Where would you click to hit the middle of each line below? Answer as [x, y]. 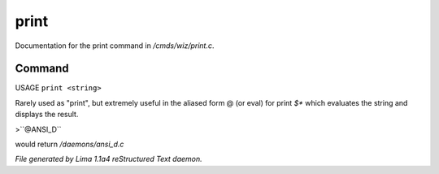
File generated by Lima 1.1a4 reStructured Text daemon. [109, 159]
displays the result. [47, 115]
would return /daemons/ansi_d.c [70, 144]
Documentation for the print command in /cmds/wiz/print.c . [115, 46]
